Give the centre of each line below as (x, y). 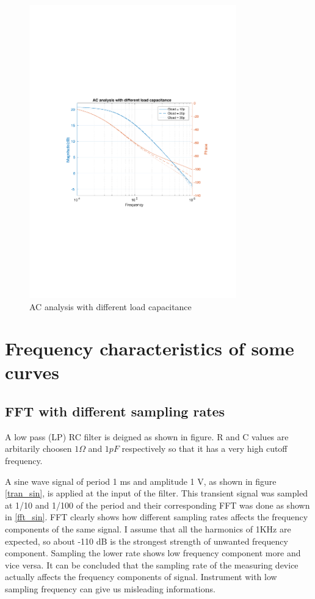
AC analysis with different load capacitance (110, 306)
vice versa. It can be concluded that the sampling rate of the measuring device (152, 565)
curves (32, 372)
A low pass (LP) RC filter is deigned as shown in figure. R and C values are (147, 436)
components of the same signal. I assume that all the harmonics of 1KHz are (148, 529)
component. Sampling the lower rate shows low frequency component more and (153, 553)
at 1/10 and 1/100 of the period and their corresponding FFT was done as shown (157, 505)
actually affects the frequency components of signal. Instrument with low (141, 577)
